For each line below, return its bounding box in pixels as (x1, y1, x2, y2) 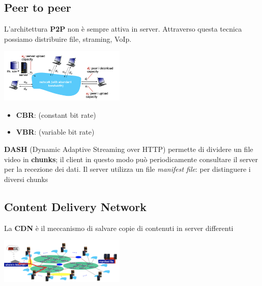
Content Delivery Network (4, 198, 147, 214)
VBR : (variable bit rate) (16, 126, 95, 137)
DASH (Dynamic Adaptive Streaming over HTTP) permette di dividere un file (4, 143, 253, 154)
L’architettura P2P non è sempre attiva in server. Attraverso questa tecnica (4, 23, 242, 34)
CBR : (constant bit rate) (16, 109, 96, 120)
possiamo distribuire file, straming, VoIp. (4, 33, 132, 44)
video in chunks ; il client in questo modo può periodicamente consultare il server (4, 153, 258, 164)
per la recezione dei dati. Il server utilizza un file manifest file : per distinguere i (4, 164, 251, 174)
